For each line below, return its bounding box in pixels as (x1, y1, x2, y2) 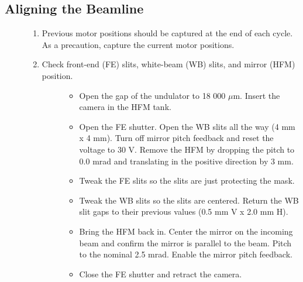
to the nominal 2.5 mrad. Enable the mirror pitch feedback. (79, 248, 292, 260)
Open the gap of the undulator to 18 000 (79, 89, 226, 101)
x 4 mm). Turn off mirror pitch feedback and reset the (79, 132, 274, 144)
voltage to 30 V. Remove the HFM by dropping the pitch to (79, 143, 295, 155)
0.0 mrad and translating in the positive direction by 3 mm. (79, 154, 294, 167)
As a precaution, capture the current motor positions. (42, 38, 235, 50)
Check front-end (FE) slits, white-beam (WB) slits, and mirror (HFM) (42, 58, 295, 70)
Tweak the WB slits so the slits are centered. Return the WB (79, 194, 299, 206)
